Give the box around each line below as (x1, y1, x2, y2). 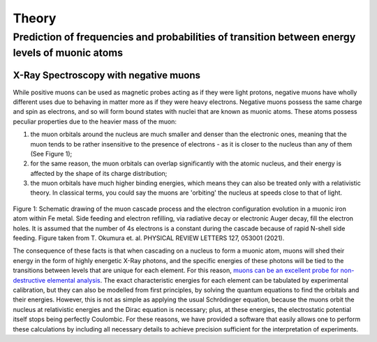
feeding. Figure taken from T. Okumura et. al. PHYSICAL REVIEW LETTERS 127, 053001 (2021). (13, 234, 285, 242)
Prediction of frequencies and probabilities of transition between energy (13, 31, 356, 43)
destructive (13, 276, 45, 284)
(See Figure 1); (30, 149, 73, 158)
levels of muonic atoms (13, 46, 124, 59)
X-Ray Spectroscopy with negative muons (13, 70, 200, 82)
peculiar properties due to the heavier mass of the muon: (13, 117, 177, 126)
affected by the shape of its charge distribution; (30, 169, 168, 177)
